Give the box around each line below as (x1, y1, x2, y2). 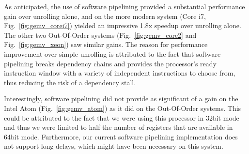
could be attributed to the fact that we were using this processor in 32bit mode (4, 112, 239, 123)
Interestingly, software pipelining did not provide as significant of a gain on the (4, 93, 238, 104)
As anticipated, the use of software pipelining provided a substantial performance (4, 1, 245, 11)
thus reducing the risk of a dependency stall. (4, 77, 136, 87)
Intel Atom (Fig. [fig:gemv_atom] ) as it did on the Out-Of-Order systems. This (4, 103, 241, 113)
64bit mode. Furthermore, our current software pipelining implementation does (4, 131, 238, 141)
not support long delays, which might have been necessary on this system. (4, 141, 223, 151)
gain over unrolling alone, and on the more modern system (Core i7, (4, 11, 206, 21)
